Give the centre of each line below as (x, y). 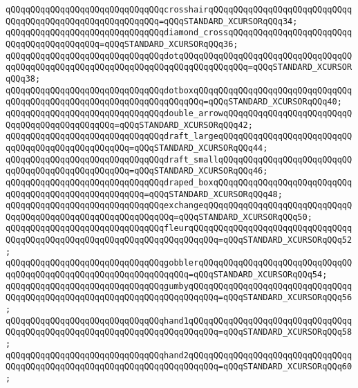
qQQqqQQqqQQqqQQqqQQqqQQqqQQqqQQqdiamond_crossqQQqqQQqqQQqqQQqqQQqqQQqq (179, 33)
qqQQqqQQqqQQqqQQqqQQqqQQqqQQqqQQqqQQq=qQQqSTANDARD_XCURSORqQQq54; (167, 275)
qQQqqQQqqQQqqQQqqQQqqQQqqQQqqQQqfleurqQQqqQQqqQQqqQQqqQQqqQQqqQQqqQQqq (179, 229)
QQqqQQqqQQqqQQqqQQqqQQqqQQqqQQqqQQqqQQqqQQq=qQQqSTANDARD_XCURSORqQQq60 (179, 367)
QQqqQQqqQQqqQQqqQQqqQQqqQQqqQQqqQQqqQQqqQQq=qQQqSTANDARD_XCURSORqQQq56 (179, 298)
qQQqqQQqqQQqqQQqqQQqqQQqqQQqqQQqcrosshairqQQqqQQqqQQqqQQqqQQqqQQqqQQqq (179, 10)
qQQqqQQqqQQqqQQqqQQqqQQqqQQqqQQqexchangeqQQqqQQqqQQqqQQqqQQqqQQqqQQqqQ (179, 206)
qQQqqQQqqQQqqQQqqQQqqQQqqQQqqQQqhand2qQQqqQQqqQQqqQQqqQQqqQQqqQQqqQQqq (179, 355)
